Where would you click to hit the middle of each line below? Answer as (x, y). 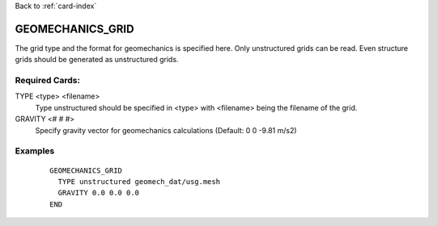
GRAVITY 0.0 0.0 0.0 (99, 193)
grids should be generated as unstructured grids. (97, 60)
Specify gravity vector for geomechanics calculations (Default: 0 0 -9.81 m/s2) (166, 130)
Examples (35, 151)
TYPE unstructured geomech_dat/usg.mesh (139, 181)
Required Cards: (48, 81)
